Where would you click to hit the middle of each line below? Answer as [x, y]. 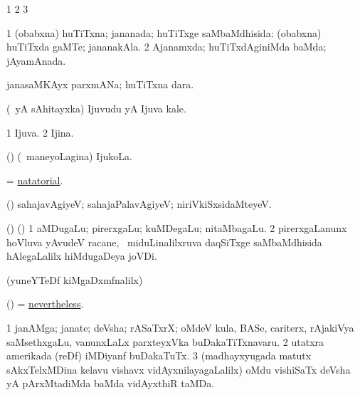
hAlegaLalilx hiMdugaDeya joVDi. [82, 256]
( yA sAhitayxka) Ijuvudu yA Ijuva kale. [96, 108]
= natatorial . [35, 180]
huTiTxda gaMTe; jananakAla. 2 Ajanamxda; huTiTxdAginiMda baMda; [166, 47]
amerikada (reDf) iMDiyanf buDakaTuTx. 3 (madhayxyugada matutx [159, 355]
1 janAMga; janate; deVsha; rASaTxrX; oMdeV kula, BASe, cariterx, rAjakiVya [180, 327]
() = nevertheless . [45, 304]
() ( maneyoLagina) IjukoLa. [69, 156]
